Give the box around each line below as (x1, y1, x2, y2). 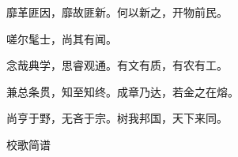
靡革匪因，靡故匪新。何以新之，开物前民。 (6, 4, 228, 20)
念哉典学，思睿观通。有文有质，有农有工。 (6, 57, 228, 73)
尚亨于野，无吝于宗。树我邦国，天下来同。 (6, 110, 228, 126)
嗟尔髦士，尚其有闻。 (6, 30, 117, 47)
